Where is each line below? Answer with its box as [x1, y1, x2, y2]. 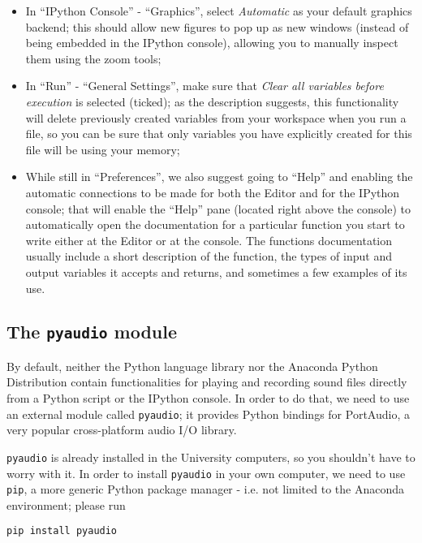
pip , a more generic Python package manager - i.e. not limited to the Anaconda [6, 481, 404, 498]
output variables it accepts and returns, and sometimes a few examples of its [25, 263, 407, 280]
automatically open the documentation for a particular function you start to [25, 216, 405, 233]
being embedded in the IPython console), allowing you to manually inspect [25, 34, 398, 51]
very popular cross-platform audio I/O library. [6, 421, 237, 438]
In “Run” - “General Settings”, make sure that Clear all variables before [25, 77, 384, 94]
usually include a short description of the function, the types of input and [25, 248, 392, 265]
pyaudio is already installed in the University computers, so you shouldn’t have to [6, 448, 416, 465]
